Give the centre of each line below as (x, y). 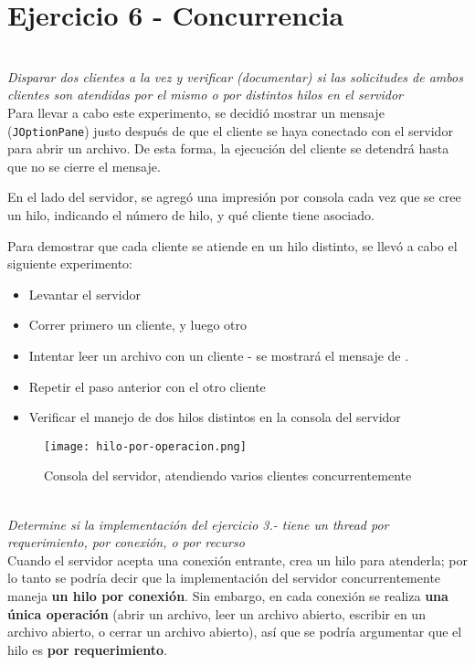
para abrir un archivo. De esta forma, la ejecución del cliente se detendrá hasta (228, 148)
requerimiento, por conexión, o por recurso (126, 542)
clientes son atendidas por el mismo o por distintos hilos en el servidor (205, 95)
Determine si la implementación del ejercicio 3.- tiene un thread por (198, 524)
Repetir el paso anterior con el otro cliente (147, 386)
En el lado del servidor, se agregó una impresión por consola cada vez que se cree (234, 197)
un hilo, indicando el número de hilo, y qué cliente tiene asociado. (191, 214)
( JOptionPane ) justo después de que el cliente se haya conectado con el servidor (230, 130)
